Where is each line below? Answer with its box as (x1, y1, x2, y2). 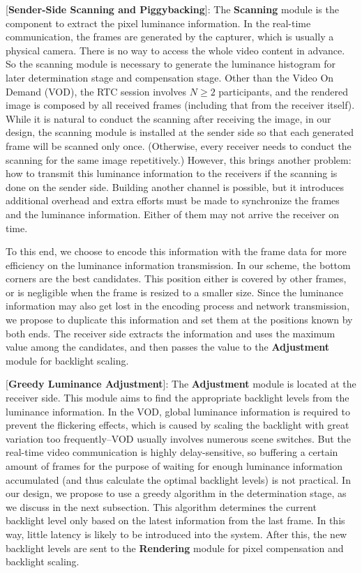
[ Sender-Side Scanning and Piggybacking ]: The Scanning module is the (6, 2, 339, 16)
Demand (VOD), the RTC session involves (6, 84, 187, 98)
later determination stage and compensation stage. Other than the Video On (6, 70, 334, 84)
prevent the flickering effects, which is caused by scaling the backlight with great (6, 418, 349, 432)
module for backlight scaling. (6, 353, 129, 367)
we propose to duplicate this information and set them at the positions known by (6, 312, 353, 327)
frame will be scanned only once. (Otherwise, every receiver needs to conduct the (6, 138, 352, 153)
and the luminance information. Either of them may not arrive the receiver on (6, 206, 340, 221)
